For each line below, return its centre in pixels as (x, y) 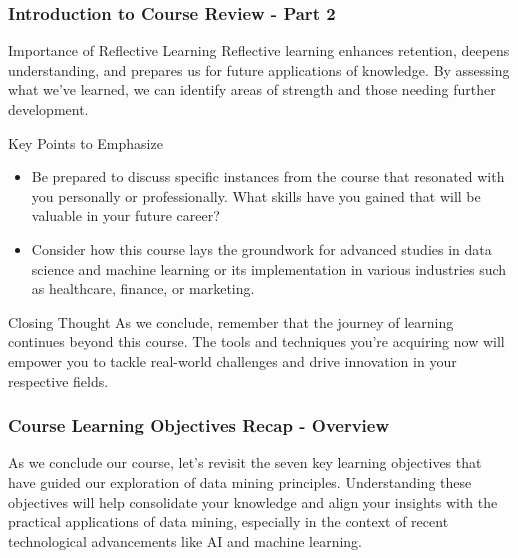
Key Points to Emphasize (85, 142)
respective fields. (58, 380)
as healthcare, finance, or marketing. (143, 288)
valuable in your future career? (125, 215)
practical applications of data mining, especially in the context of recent (228, 521)
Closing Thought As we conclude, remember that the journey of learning (231, 321)
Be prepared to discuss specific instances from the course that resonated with (268, 176)
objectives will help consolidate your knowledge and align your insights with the (253, 501)
